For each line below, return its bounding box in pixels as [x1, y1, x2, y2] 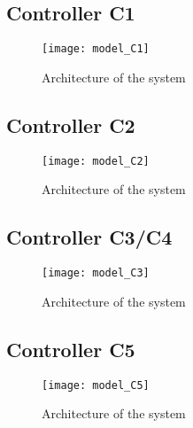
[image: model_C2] [42, 154, 150, 167]
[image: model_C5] [42, 378, 150, 392]
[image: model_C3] [42, 267, 150, 280]
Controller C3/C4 [6, 223, 173, 251]
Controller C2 [6, 111, 135, 138]
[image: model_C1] [42, 43, 150, 56]
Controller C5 [6, 335, 135, 362]
